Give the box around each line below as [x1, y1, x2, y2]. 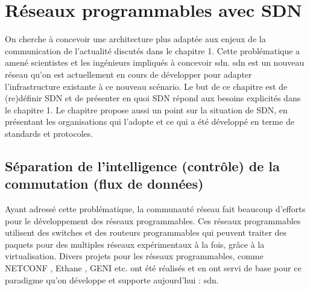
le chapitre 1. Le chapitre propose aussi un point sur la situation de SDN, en [5, 103, 288, 116]
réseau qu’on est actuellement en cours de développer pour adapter [5, 68, 252, 80]
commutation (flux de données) [5, 174, 204, 193]
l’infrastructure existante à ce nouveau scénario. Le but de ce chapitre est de [5, 80, 288, 92]
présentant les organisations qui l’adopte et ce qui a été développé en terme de [5, 115, 294, 128]
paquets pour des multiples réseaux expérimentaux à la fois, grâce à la [5, 238, 265, 250]
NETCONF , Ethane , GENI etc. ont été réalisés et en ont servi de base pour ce [5, 262, 302, 274]
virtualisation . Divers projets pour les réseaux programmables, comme [5, 250, 264, 262]
